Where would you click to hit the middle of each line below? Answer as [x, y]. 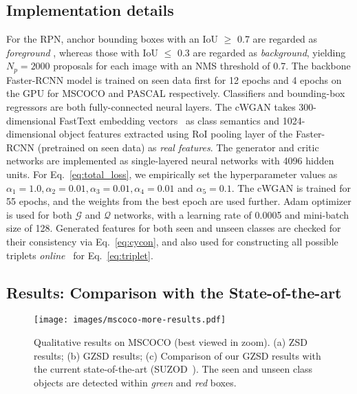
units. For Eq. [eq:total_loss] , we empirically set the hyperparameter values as [172, 174]
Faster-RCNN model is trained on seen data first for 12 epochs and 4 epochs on [174, 79]
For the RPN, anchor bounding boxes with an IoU [112, 39]
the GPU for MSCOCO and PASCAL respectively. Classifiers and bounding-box [176, 93]
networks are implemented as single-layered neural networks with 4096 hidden [170, 161]
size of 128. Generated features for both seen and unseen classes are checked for [174, 228]
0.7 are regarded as [277, 39]
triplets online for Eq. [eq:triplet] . [80, 255]
